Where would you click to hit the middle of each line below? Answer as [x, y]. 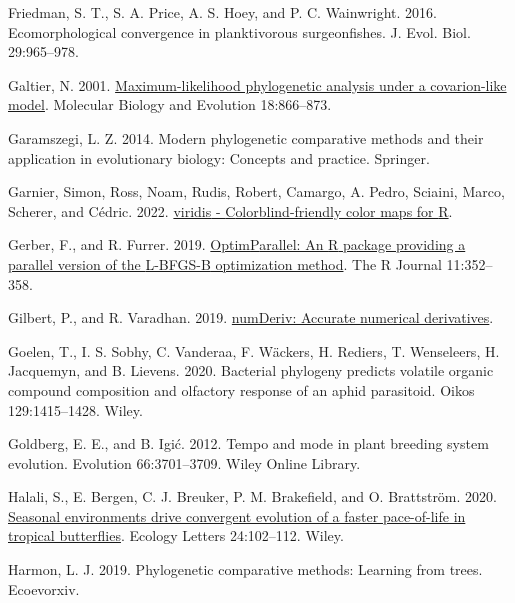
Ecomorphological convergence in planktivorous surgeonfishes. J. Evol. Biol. [239, 31]
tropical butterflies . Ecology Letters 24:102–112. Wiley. [176, 535]
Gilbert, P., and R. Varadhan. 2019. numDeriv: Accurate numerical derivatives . [251, 317]
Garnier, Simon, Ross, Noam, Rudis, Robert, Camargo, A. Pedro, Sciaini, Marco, [256, 191]
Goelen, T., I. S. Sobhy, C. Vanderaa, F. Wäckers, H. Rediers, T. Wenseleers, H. [254, 350]
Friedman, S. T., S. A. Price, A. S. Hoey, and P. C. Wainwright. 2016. [222, 12]
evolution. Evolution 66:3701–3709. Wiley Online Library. [184, 462]
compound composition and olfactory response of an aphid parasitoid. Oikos [241, 389]
